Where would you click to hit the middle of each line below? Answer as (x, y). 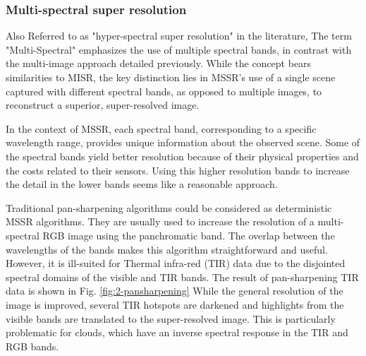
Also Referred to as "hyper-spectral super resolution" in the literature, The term (179, 36)
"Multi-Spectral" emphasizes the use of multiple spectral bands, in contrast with (179, 49)
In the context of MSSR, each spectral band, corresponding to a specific (161, 128)
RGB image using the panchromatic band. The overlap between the (189, 235)
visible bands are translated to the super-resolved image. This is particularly (171, 318)
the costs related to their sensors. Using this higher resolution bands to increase (178, 170)
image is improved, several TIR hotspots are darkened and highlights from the (175, 304)
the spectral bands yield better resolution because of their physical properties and (182, 156)
